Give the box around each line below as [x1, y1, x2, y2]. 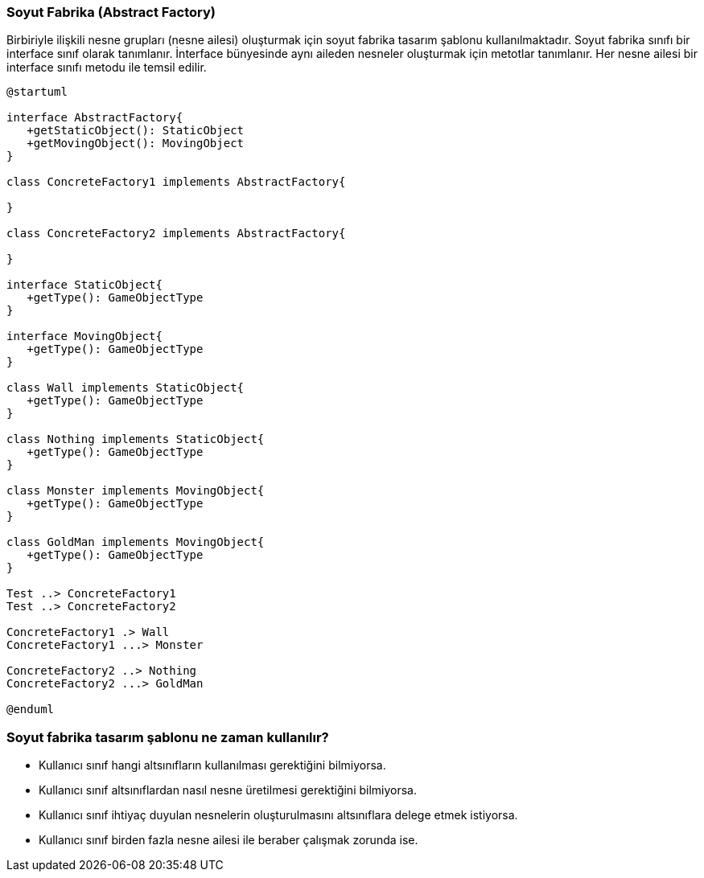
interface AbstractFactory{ [6, 111, 183, 125]
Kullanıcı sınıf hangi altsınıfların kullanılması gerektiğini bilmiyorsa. [39, 758, 386, 773]
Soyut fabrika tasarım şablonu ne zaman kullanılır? [6, 728, 329, 745]
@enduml [6, 703, 55, 716]
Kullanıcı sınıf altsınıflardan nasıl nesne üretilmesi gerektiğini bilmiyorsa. [39, 783, 418, 798]
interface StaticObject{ [6, 278, 163, 292]
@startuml [6, 85, 68, 99]
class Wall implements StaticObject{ [6, 381, 245, 395]
